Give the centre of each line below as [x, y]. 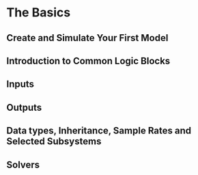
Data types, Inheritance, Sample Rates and [99, 131]
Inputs [20, 84]
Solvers [23, 164]
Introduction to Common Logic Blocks [88, 60]
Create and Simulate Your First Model [87, 38]
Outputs [24, 107]
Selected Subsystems [54, 142]
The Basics [39, 13]
